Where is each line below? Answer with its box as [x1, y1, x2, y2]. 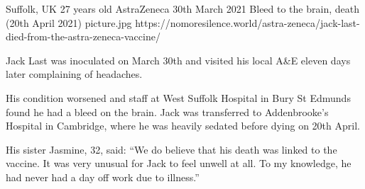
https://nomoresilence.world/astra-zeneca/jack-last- [135, 15, 360, 30]
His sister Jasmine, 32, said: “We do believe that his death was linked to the [6, 142, 337, 156]
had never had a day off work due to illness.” [6, 169, 200, 184]
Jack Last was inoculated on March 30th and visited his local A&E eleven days [6, 52, 351, 67]
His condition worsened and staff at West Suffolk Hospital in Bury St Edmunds [6, 90, 351, 105]
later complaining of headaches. [6, 67, 143, 81]
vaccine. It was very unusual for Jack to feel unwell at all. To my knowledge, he [6, 156, 352, 171]
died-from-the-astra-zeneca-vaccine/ [6, 29, 160, 44]
